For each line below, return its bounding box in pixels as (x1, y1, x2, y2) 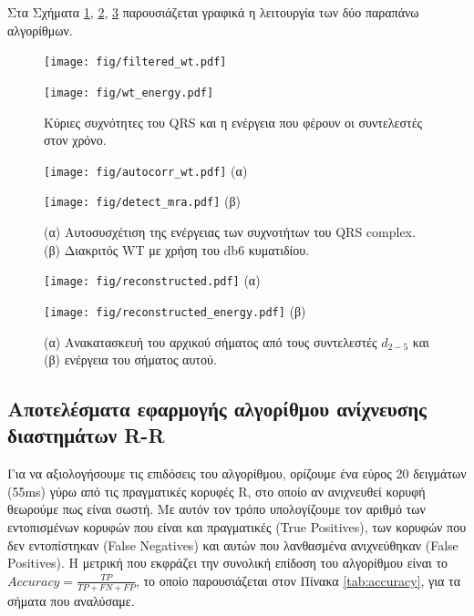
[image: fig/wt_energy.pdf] (44, 86, 214, 99)
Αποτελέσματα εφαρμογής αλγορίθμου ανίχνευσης (7, 395, 427, 423)
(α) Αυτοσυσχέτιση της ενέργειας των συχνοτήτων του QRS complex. (44, 222, 416, 241)
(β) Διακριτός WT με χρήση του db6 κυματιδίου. (44, 240, 310, 259)
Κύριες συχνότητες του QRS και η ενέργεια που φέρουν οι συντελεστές (44, 112, 423, 131)
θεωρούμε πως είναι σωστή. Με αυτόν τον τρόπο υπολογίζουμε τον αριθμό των (7, 499, 426, 518)
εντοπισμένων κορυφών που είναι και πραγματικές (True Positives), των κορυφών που (7, 518, 467, 537)
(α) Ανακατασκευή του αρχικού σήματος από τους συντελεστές (44, 332, 377, 351)
